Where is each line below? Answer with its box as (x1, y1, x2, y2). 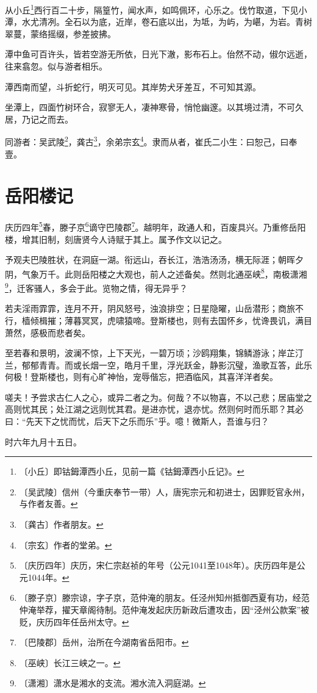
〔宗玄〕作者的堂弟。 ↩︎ (19, 538, 112, 551)
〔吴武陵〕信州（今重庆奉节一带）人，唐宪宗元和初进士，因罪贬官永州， (19, 485, 310, 498)
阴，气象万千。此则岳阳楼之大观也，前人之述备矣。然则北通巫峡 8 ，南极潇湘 (5, 265, 307, 280)
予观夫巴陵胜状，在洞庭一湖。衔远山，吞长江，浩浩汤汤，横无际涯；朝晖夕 (5, 253, 304, 266)
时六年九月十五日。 (5, 435, 82, 448)
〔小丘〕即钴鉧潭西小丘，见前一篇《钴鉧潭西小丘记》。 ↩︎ (19, 465, 244, 478)
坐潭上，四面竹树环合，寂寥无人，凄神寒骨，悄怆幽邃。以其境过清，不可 (5, 101, 295, 113)
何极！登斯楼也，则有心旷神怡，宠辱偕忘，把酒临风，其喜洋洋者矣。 (5, 370, 278, 383)
